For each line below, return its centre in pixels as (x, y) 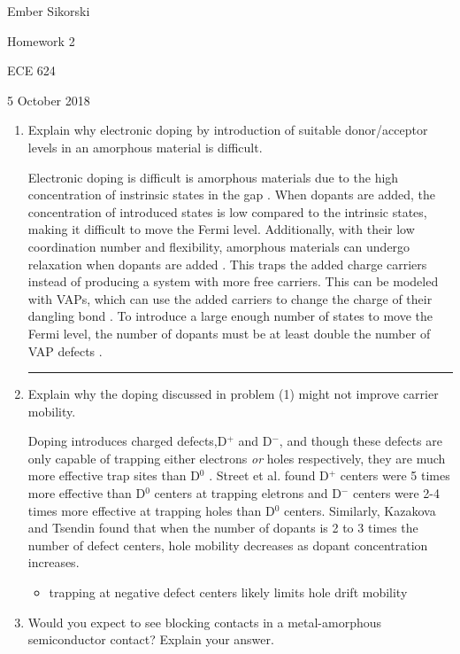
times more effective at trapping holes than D (151, 510)
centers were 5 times (395, 475)
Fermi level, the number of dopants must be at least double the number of (229, 333)
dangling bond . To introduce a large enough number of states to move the (230, 316)
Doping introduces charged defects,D (127, 441)
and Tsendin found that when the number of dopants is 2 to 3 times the (223, 528)
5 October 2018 (49, 100)
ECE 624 (31, 70)
